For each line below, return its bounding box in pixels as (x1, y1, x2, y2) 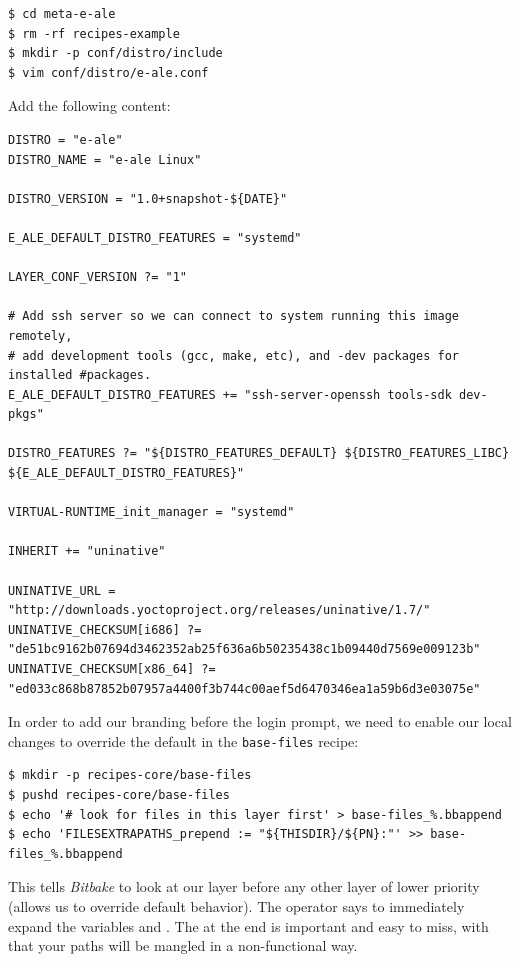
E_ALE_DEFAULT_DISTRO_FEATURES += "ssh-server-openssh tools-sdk (8, 387, 452, 402)
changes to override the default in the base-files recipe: (8, 730, 359, 751)
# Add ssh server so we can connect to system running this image (8, 309, 460, 324)
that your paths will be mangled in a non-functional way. (8, 935, 358, 956)
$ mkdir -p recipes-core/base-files (8, 768, 252, 783)
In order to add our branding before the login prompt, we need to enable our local (8, 711, 512, 732)
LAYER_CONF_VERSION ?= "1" (8, 270, 187, 285)
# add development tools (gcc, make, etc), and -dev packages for (8, 348, 460, 363)
